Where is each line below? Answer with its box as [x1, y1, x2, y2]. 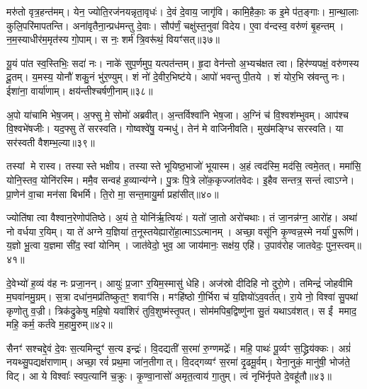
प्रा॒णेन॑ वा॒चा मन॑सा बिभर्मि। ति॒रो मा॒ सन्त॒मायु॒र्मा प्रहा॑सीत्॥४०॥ [6, 186, 219, 201]
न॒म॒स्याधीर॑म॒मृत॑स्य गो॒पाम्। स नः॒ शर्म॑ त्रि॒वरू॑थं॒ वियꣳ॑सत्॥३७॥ [6, 32, 220, 47]
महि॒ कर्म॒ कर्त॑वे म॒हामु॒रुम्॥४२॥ [6, 317, 113, 332]
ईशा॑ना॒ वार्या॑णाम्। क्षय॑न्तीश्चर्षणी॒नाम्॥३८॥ [6, 83, 153, 98]
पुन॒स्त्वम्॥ [326, 238, 362, 252]
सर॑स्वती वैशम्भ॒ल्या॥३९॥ [6, 134, 95, 149]
